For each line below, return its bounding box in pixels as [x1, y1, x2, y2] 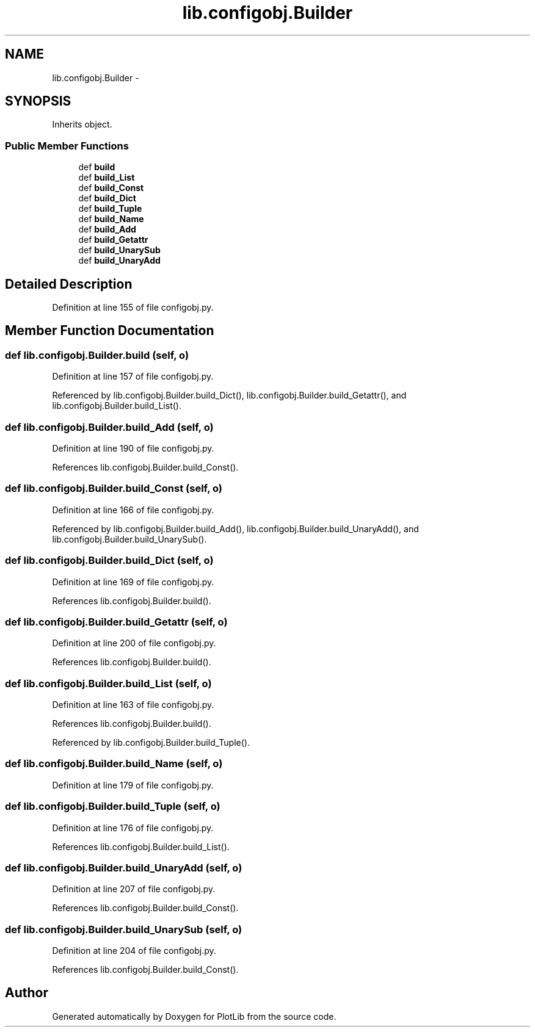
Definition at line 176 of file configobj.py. [52, 822, 214, 833]
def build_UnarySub [78, 245, 161, 256]
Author [5, 985, 48, 1001]
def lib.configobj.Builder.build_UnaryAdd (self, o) [5, 861, 242, 874]
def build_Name [78, 214, 144, 225]
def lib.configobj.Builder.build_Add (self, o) [5, 420, 214, 433]
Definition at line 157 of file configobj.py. [52, 371, 214, 382]
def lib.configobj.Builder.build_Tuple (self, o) [5, 800, 220, 813]
